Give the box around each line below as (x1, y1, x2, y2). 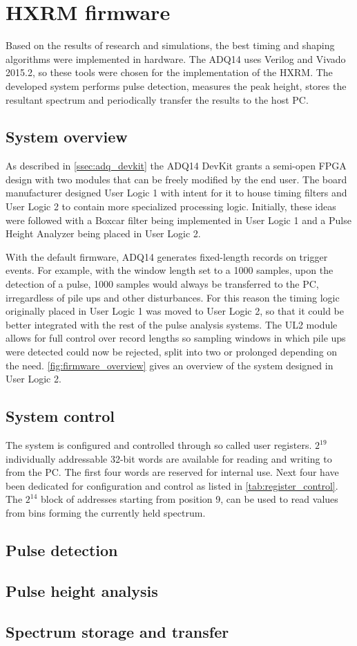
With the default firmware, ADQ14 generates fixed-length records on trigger (6, 249, 328, 264)
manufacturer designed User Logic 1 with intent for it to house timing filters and (6, 185, 347, 200)
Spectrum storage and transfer (6, 620, 229, 642)
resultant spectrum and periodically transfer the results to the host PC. (6, 92, 309, 107)
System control (6, 405, 115, 427)
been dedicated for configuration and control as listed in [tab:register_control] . (6, 478, 338, 492)
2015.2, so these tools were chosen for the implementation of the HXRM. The (6, 65, 333, 80)
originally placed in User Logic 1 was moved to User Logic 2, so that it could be (6, 304, 344, 318)
